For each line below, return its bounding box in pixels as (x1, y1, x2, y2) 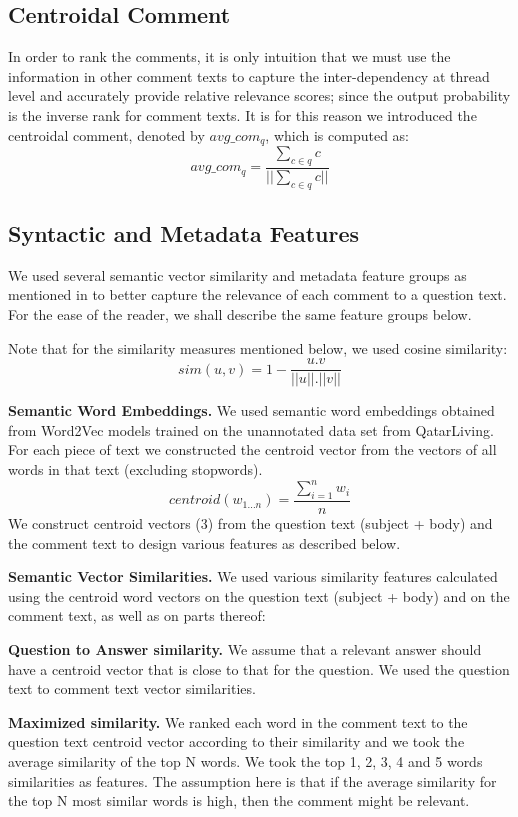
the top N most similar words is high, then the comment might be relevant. (8, 790, 470, 811)
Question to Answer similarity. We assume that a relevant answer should (8, 638, 482, 659)
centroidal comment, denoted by (8, 124, 205, 145)
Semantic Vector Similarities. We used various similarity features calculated (8, 566, 498, 587)
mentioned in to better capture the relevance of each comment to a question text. (8, 284, 507, 305)
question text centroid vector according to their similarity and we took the (8, 731, 465, 752)
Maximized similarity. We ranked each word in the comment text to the (8, 711, 468, 732)
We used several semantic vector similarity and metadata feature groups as (8, 264, 467, 285)
